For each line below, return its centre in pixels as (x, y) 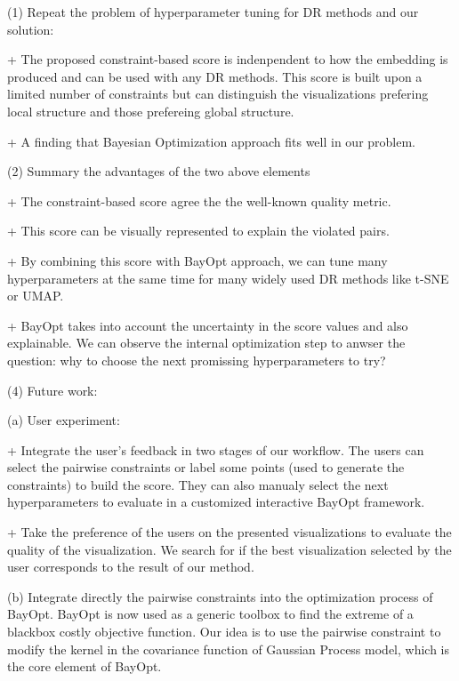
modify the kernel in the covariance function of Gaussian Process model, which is (229, 649)
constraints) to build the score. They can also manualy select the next (198, 484)
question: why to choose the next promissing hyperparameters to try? (197, 360)
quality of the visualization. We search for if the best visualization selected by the (229, 549)
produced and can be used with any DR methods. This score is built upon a (215, 76)
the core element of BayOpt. (85, 666)
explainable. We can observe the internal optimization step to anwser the (206, 343)
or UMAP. (36, 296)
